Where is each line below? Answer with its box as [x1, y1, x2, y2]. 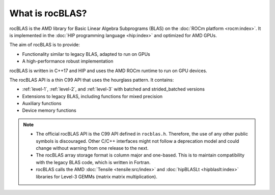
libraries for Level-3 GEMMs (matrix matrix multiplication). [36, 173, 157, 180]
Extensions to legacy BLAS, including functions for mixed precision [22, 93, 163, 99]
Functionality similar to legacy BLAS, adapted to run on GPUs [22, 51, 150, 57]
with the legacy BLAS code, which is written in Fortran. [36, 159, 151, 165]
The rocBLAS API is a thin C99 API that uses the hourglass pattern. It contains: [9, 77, 174, 83]
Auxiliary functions [22, 101, 62, 107]
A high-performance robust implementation [22, 58, 114, 64]
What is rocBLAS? [9, 8, 87, 19]
